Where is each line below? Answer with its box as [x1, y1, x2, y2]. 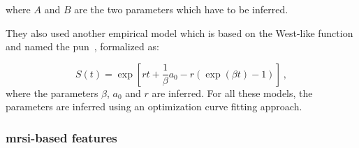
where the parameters [6, 85, 98, 100]
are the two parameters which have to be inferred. [74, 2, 288, 16]
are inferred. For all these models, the [152, 85, 313, 100]
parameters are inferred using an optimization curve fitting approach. [6, 99, 302, 114]
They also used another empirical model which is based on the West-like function [6, 25, 353, 40]
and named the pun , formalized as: [6, 39, 159, 54]
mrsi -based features [6, 128, 117, 146]
